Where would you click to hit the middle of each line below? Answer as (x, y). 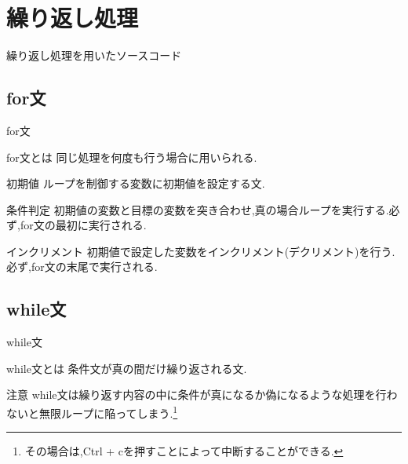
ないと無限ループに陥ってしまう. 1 (92, 412)
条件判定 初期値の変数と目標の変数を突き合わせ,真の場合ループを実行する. (198, 209)
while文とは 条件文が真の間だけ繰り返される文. (127, 368)
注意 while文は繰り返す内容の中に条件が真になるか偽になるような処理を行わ (202, 395)
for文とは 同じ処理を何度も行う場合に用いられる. (132, 157)
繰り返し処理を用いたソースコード (94, 55)
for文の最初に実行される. (83, 225)
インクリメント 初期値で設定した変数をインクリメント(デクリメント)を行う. (201, 251)
